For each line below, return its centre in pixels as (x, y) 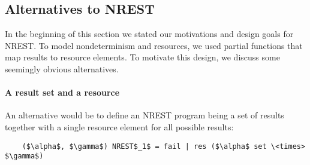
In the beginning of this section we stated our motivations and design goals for (149, 34)
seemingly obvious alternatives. (62, 68)
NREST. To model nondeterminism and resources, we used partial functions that (154, 45)
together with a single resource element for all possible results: (119, 126)
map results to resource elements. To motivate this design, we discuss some (142, 57)
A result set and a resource (62, 92)
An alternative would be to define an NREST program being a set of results (145, 115)
